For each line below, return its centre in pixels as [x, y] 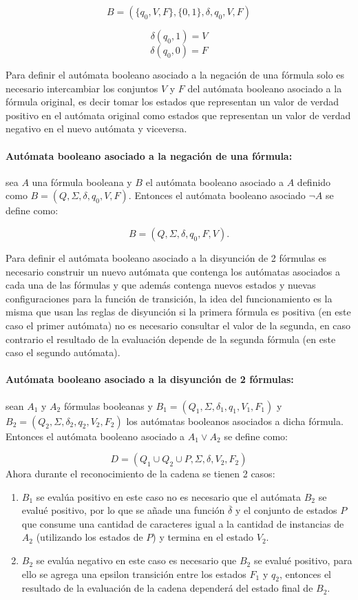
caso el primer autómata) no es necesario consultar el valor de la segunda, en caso [178, 325]
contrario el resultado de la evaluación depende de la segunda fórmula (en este [171, 339]
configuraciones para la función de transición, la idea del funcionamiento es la [169, 298]
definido [314, 182]
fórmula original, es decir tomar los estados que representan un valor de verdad [172, 102]
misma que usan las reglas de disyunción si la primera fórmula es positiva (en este [178, 312]
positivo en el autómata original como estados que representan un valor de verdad [178, 115]
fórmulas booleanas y [108, 405]
